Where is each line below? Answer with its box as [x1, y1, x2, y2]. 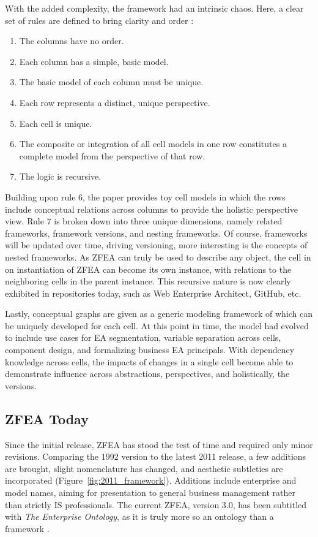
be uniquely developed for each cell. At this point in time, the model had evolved [5, 319, 309, 332]
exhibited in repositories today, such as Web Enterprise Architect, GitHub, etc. [5, 286, 301, 299]
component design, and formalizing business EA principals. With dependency [5, 343, 295, 356]
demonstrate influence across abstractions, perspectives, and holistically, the [5, 367, 290, 380]
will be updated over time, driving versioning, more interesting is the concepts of [5, 238, 308, 251]
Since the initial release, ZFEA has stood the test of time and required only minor [5, 438, 313, 451]
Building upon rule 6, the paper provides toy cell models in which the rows [5, 190, 286, 203]
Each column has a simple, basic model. [19, 55, 169, 67]
